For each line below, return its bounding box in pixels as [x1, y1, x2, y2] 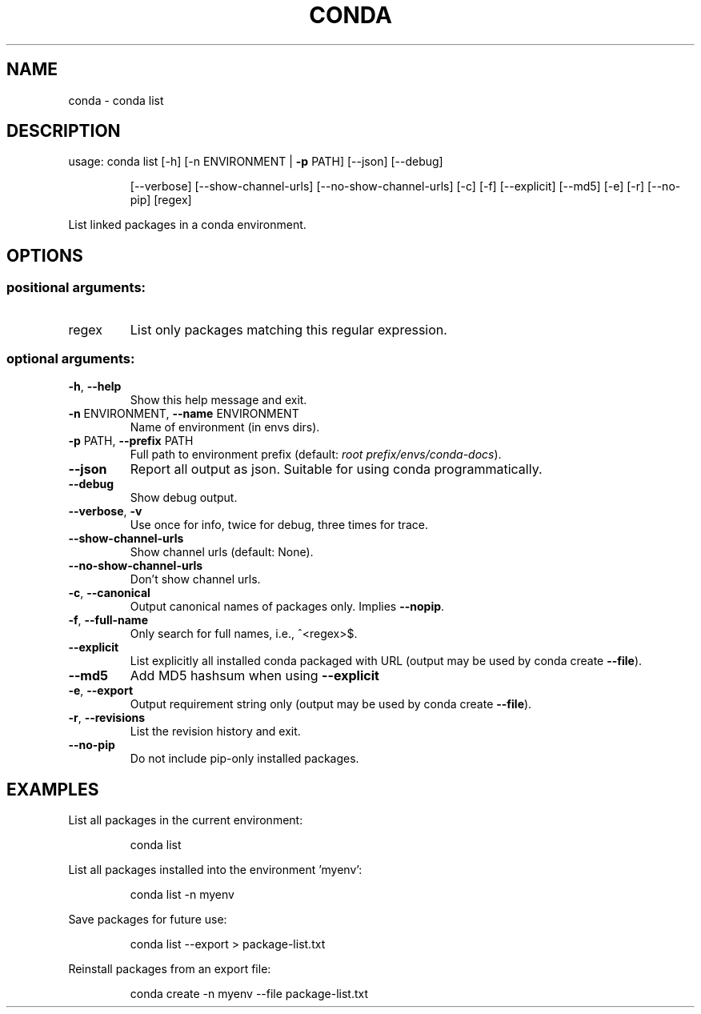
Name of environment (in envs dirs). [130, 420, 320, 435]
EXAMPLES [6, 779, 99, 800]
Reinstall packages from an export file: [68, 962, 271, 976]
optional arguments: [6, 351, 135, 367]
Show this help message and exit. [130, 393, 307, 407]
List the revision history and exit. [130, 724, 301, 739]
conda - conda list [68, 93, 164, 107]
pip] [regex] [130, 193, 192, 207]
